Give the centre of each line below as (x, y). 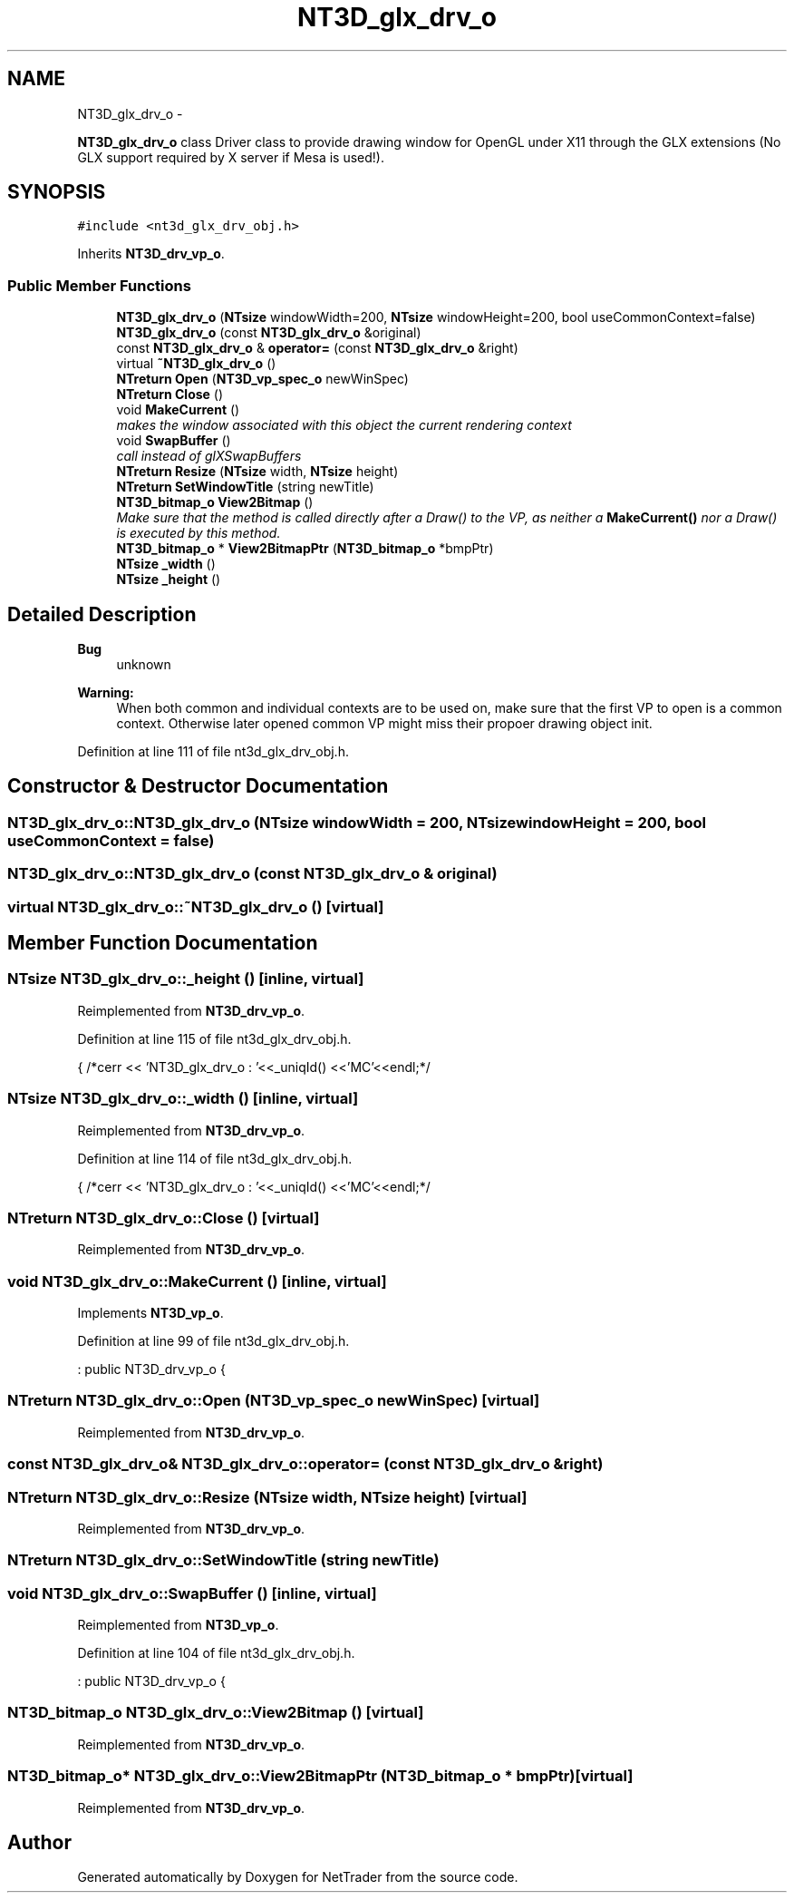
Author (39, 1843)
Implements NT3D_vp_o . (150, 1313)
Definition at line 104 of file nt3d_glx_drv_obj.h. (216, 1653)
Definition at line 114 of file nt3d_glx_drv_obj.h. (215, 1158)
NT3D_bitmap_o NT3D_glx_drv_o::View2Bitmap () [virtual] (216, 1713)
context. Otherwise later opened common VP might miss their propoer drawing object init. (384, 724)
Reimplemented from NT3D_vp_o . (178, 1625)
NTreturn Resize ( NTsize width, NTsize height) (257, 472)
